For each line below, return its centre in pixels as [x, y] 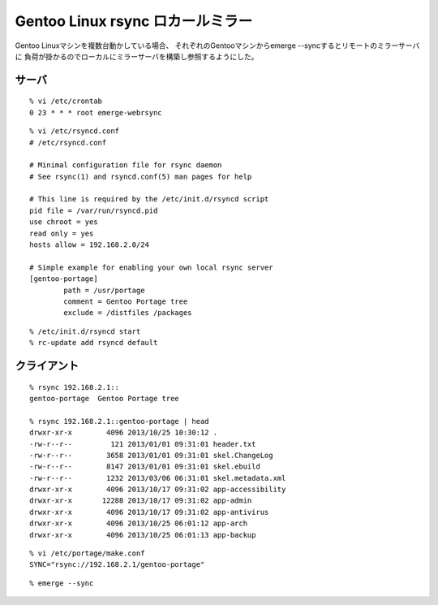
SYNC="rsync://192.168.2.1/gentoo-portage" [117, 565]
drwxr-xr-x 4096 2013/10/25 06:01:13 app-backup [143, 535]
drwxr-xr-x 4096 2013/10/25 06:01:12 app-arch [138, 523]
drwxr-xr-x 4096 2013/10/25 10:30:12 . [124, 433]
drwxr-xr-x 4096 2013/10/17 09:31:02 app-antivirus [149, 512]
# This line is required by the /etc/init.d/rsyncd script [149, 199]
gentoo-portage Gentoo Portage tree [105, 398]
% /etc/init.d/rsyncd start [85, 331]
